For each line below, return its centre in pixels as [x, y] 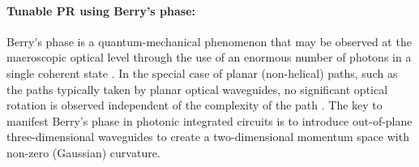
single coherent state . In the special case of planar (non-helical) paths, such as [202, 73]
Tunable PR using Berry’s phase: [101, 10]
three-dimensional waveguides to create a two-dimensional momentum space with [208, 137]
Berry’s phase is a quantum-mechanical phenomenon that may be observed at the [209, 41]
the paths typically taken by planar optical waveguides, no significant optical [197, 89]
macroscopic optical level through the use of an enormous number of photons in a [209, 57]
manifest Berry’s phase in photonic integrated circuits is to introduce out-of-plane [209, 120]
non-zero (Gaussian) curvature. [83, 152]
